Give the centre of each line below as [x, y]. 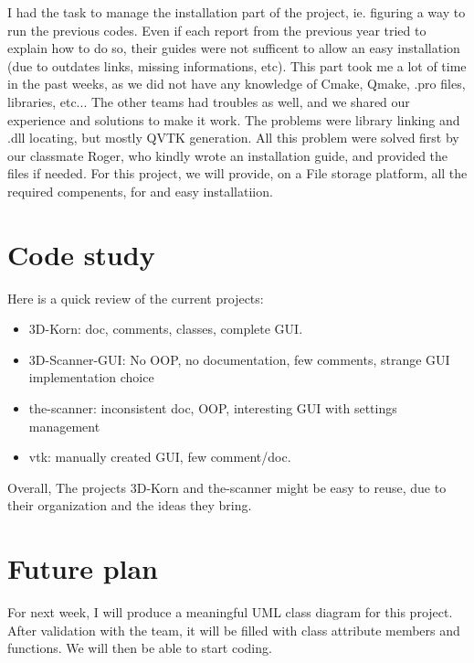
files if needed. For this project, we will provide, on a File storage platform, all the [237, 173]
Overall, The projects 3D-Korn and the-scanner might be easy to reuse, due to [227, 487]
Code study [81, 254]
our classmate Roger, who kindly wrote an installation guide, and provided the [228, 155]
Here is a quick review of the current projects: [136, 298]
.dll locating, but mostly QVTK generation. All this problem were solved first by [233, 138]
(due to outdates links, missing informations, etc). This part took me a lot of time [237, 65]
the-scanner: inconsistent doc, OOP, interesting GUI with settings [213, 408]
